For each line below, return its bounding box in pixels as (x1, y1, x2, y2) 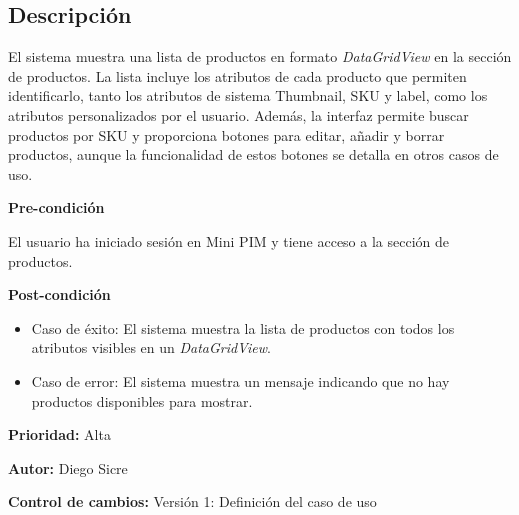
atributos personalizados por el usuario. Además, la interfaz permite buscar (8, 104, 469, 125)
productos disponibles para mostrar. (31, 390, 253, 411)
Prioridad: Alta (8, 424, 111, 445)
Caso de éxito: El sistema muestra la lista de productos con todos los (31, 317, 455, 338)
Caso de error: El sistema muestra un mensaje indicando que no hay (31, 370, 450, 391)
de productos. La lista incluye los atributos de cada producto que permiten (8, 65, 467, 86)
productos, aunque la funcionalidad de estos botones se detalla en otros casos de (8, 144, 499, 165)
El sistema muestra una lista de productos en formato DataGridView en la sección (8, 46, 512, 67)
